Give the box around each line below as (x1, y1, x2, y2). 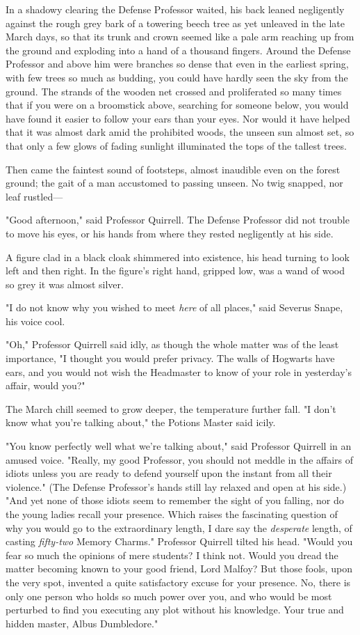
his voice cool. (6, 313, 65, 328)
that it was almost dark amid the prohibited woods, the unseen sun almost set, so (6, 125, 354, 139)
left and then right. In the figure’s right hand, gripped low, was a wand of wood (6, 263, 345, 278)
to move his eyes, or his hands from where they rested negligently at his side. (6, 226, 334, 240)
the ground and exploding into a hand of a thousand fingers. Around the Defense (6, 42, 351, 57)
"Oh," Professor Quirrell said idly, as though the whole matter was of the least (6, 337, 339, 352)
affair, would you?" (6, 378, 85, 393)
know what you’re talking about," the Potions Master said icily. (6, 415, 276, 430)
